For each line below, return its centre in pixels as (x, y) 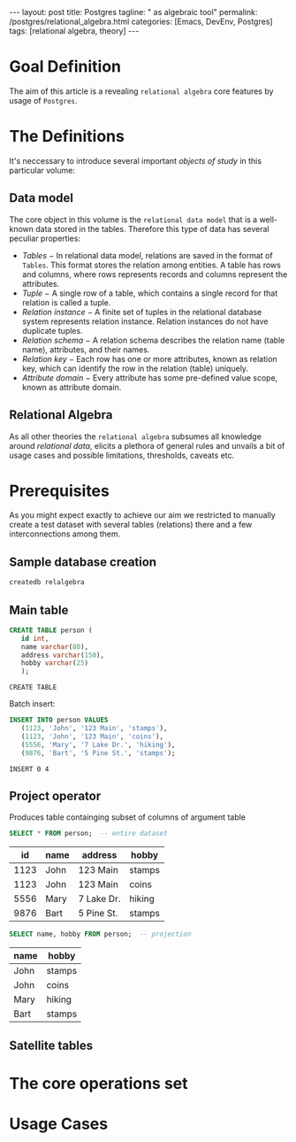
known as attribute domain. (72, 387)
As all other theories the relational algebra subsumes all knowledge (136, 436)
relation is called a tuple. (66, 302)
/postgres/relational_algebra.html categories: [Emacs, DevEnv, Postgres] (141, 21)
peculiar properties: (45, 238)
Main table (39, 610)
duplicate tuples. (52, 330)
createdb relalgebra (47, 583)
